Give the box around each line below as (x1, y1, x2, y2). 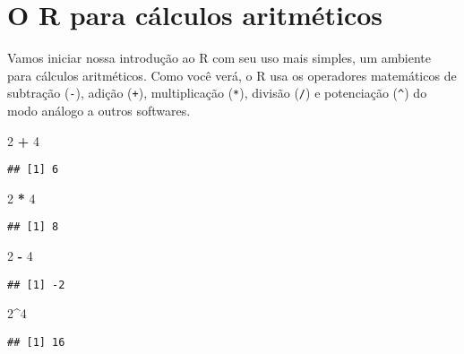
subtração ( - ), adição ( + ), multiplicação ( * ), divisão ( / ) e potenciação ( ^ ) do (7, 83, 427, 102)
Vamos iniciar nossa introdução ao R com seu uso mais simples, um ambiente (7, 48, 431, 67)
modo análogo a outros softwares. (7, 100, 191, 119)
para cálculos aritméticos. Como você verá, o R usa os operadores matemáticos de (7, 65, 457, 84)
